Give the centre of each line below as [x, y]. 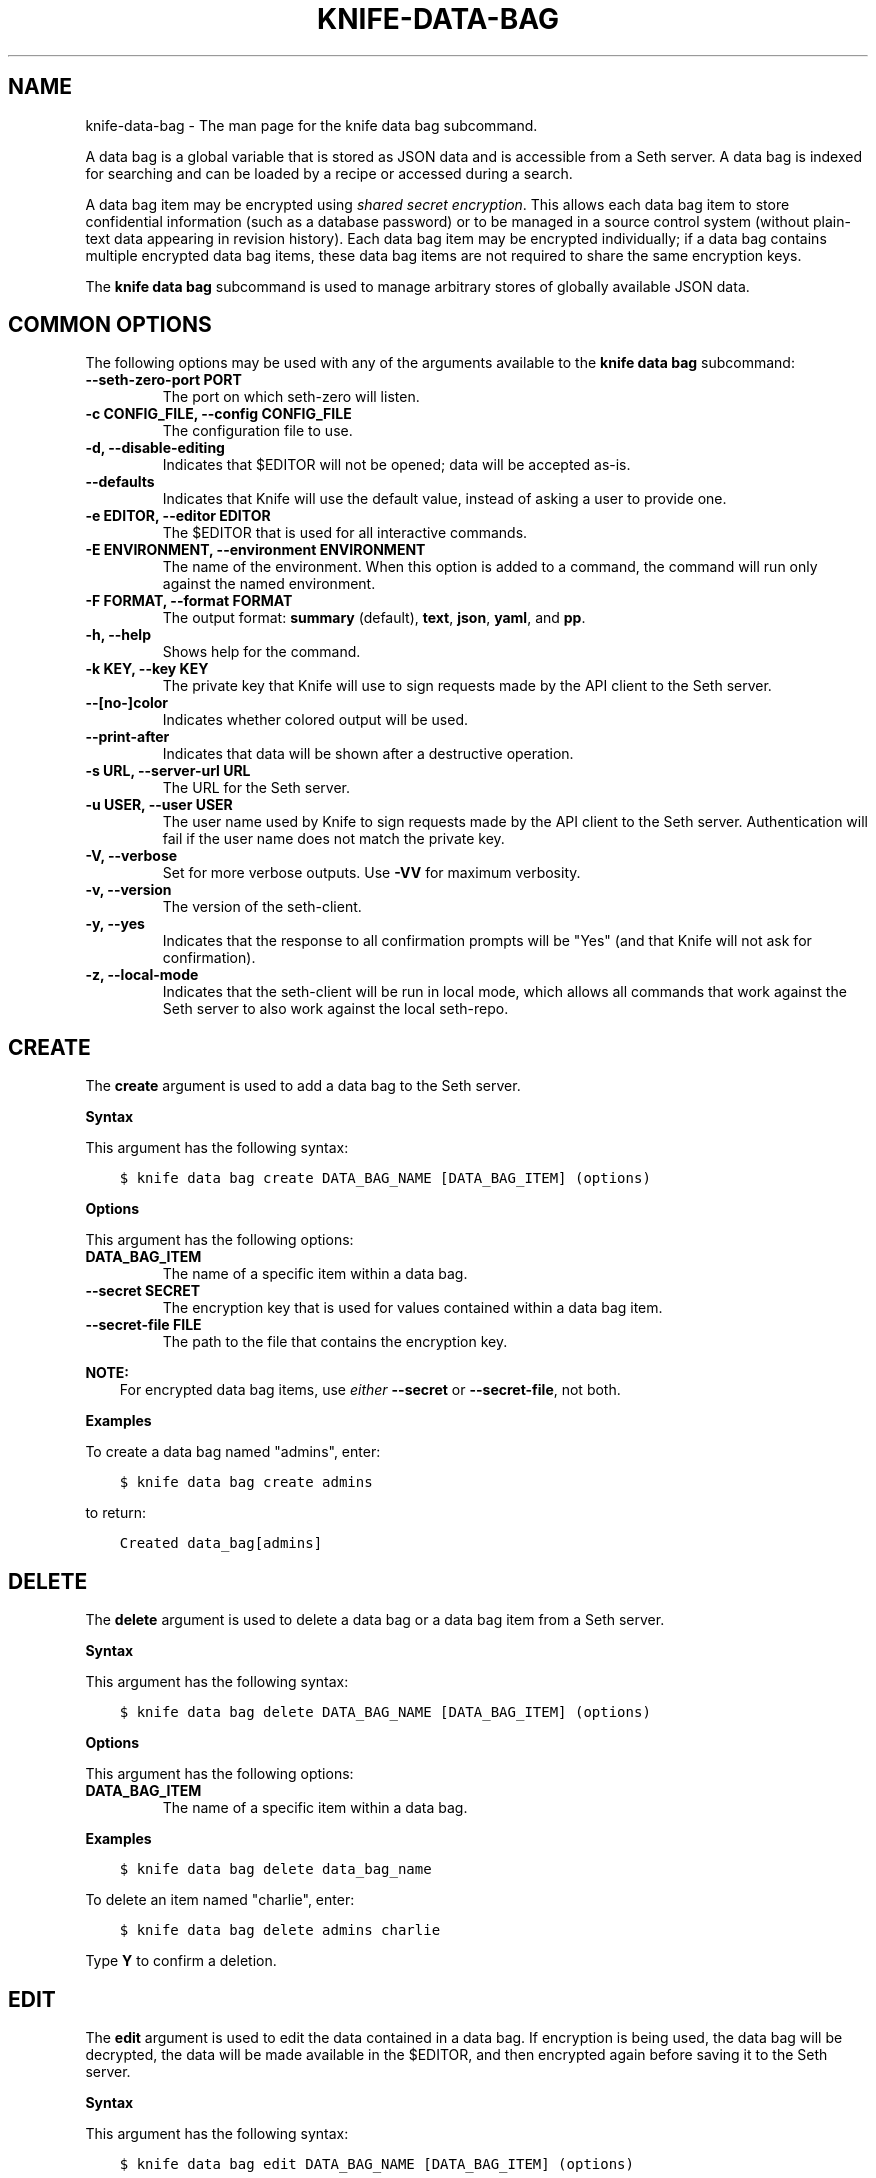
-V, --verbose [131, 856]
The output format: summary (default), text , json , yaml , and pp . [374, 618]
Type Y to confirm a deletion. [181, 1961]
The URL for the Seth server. [256, 788]
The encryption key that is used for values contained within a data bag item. [412, 1308]
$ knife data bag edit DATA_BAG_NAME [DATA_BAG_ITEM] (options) [376, 2163]
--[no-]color [127, 703]
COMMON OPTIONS [110, 325]
